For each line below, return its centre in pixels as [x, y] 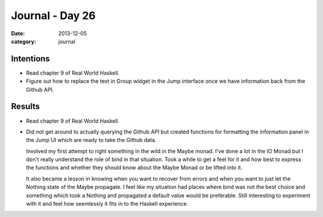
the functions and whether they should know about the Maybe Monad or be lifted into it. [134, 168]
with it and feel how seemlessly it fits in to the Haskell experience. [107, 204]
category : [24, 41]
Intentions [31, 59]
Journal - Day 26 [53, 15]
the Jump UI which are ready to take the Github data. [91, 140]
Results [25, 106]
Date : [18, 33]
